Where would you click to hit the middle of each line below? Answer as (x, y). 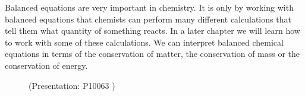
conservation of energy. (46, 65)
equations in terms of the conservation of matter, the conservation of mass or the (152, 54)
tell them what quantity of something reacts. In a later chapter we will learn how (152, 31)
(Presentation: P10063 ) (72, 85)
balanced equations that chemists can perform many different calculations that (148, 19)
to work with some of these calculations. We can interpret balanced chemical (144, 42)
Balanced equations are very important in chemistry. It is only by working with (149, 7)
